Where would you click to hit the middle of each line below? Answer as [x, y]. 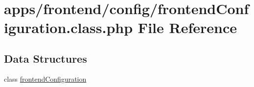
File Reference [187, 27]
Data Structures [46, 58]
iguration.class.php [69, 27]
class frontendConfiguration [45, 78]
